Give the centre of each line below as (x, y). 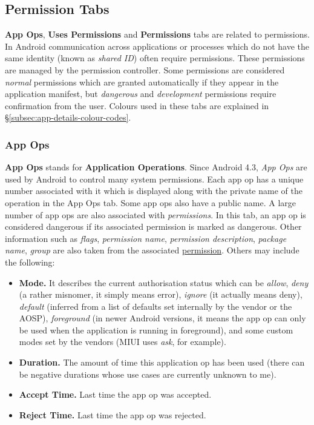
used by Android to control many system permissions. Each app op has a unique (154, 179)
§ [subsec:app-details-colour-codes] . (68, 117)
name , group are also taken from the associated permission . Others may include (152, 250)
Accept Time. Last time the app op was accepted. (115, 394)
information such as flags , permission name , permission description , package (146, 238)
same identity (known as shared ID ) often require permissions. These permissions (155, 58)
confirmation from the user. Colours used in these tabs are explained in (137, 105)
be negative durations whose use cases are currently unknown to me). (148, 374)
